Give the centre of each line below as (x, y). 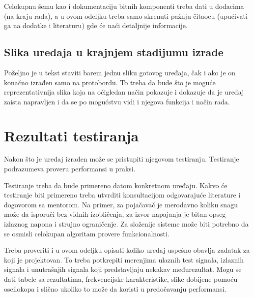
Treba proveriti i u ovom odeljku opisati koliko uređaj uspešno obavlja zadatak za (127, 250)
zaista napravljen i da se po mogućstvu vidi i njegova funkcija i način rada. (117, 101)
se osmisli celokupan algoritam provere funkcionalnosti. (87, 233)
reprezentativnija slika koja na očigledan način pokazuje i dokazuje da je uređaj (124, 92)
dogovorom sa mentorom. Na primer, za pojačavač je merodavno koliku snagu (121, 204)
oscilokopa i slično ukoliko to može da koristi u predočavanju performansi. (115, 288)
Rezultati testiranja (71, 135)
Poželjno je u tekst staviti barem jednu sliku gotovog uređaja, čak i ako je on (120, 72)
